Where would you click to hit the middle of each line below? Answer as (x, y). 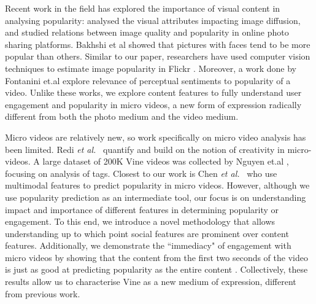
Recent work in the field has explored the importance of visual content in (143, 8)
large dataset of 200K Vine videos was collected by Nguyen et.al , (166, 161)
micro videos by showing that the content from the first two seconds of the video (156, 257)
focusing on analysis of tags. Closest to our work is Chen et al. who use (141, 173)
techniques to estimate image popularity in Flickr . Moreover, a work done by (151, 68)
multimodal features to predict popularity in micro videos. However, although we (157, 185)
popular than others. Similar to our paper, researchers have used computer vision (158, 56)
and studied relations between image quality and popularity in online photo (147, 32)
